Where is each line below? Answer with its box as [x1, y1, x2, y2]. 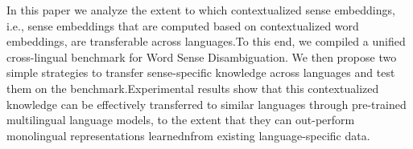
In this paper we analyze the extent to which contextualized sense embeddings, [6, 2, 395, 18]
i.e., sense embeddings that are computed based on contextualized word [6, 17, 359, 34]
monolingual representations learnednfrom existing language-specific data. [6, 127, 370, 143]
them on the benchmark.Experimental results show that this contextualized [6, 79, 379, 96]
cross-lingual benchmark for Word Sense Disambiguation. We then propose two [6, 48, 397, 65]
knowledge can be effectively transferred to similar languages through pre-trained [6, 95, 407, 112]
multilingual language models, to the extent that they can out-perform [6, 111, 355, 128]
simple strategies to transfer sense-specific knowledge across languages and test [6, 64, 395, 81]
